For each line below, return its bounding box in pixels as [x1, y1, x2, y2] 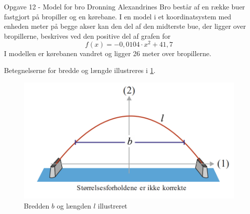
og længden [57, 201, 91, 211]
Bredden [24, 201, 50, 211]
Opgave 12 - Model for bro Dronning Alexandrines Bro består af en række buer [4, 1, 245, 11]
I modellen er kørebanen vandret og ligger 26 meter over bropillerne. [4, 48, 211, 59]
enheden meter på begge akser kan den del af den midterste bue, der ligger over [4, 21, 246, 31]
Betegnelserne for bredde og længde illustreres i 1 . [4, 65, 156, 75]
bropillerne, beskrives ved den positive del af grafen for [4, 30, 171, 41]
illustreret [98, 201, 127, 211]
